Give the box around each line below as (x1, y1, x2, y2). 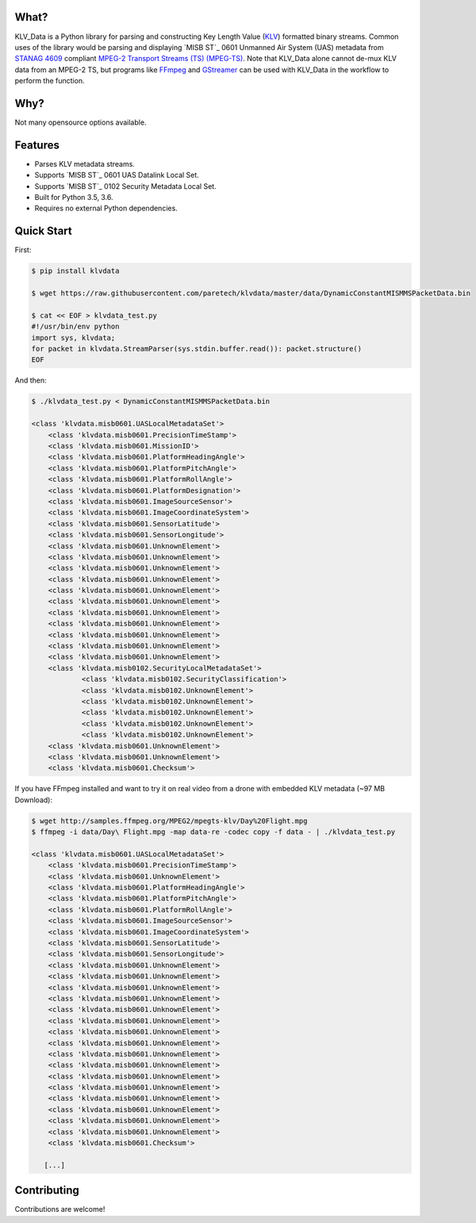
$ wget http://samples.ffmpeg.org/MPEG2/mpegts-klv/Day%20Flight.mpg (31, 816, 308, 825)
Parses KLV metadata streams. (34, 159, 135, 168)
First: (14, 245, 32, 255)
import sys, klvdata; (31, 333, 116, 342)
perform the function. (14, 76, 85, 86)
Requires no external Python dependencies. (34, 203, 178, 213)
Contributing (14, 1183, 79, 1198)
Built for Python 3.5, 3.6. (34, 193, 114, 202)
